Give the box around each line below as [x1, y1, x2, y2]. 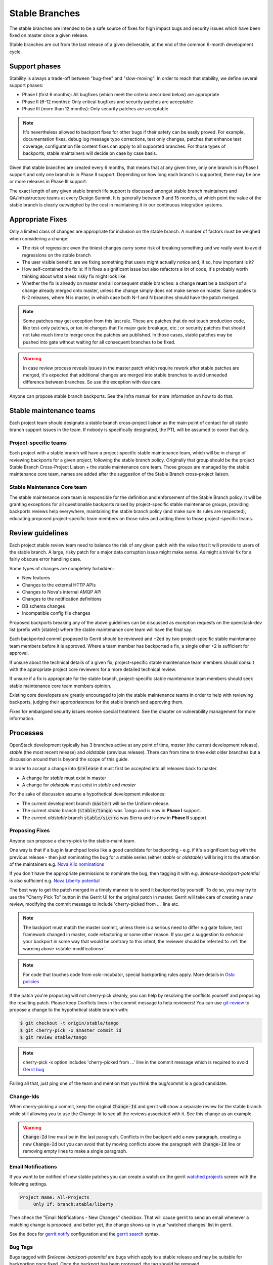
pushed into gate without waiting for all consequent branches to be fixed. [23, 339, 175, 345]
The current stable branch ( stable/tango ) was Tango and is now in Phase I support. [22, 808, 202, 814]
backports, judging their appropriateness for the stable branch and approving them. [9, 699, 184, 705]
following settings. [9, 1180, 48, 1187]
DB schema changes [22, 603, 65, 609]
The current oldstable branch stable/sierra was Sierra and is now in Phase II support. [22, 815, 208, 821]
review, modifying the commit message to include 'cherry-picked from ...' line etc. [9, 901, 179, 907]
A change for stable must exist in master [22, 775, 106, 781]
